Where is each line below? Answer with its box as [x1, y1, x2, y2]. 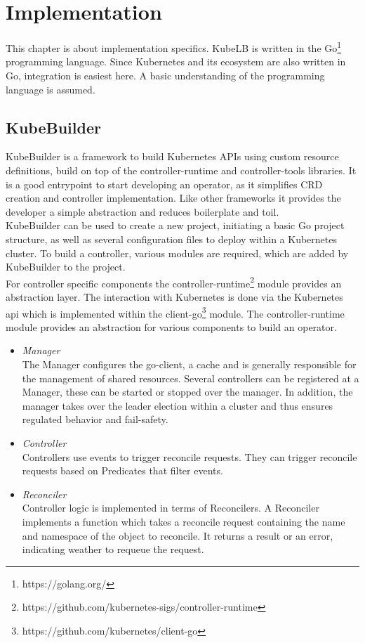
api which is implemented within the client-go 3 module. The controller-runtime [6, 304, 345, 320]
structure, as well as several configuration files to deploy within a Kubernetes [6, 231, 337, 246]
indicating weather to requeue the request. [22, 542, 204, 557]
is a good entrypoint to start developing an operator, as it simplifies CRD [6, 176, 323, 191]
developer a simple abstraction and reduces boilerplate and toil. [6, 204, 279, 219]
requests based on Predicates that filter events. [22, 463, 223, 478]
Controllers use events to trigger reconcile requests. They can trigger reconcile [22, 449, 357, 464]
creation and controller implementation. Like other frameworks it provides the [6, 190, 341, 205]
